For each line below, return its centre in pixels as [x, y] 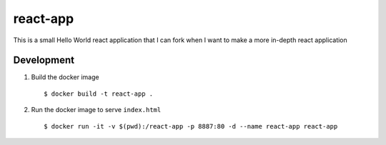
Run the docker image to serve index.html [96, 110]
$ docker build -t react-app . [99, 94]
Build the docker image [65, 77]
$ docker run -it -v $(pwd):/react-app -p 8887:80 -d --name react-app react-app [191, 126]
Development [44, 60]
